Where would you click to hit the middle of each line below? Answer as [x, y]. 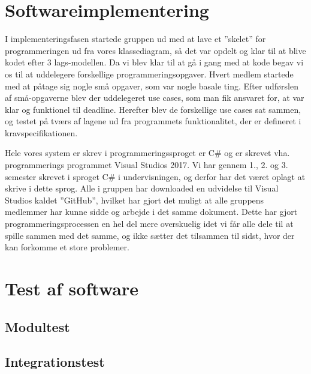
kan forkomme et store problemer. [67, 247]
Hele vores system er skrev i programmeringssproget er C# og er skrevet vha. [147, 153]
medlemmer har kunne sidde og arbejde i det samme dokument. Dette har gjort [151, 212]
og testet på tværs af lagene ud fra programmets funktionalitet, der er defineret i [153, 121]
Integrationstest [55, 362]
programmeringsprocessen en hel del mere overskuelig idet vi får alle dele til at [149, 224]
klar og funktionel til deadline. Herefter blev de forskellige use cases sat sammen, [153, 109]
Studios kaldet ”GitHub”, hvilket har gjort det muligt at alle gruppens [135, 200]
